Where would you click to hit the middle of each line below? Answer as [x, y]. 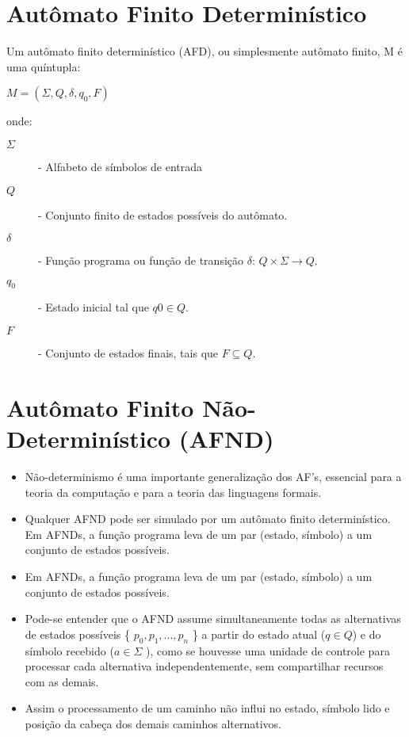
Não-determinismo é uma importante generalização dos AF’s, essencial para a [213, 476]
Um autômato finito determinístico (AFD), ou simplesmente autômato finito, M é [204, 51]
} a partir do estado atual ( [259, 634]
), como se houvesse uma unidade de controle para [268, 650]
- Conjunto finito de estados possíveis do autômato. [163, 214]
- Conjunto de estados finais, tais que [128, 353]
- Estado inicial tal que [94, 307]
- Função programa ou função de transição [141, 260]
